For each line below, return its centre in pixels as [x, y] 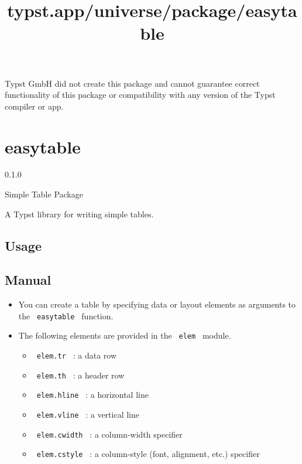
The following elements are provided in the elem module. [125, 335]
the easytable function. [66, 315]
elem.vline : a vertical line [88, 414]
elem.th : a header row [80, 375]
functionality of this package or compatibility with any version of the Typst [140, 95]
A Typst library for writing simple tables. [79, 214]
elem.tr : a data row [77, 355]
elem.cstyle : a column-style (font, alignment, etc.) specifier [148, 454]
